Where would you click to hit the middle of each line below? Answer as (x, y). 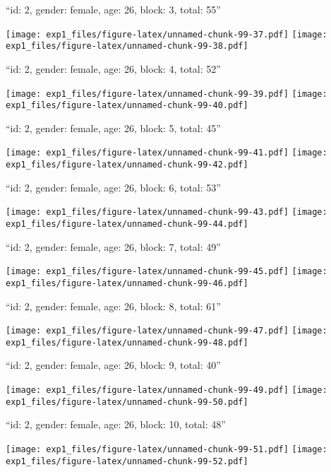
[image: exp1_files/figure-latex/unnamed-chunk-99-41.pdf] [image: (167, 153)
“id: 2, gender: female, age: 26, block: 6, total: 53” (113, 187)
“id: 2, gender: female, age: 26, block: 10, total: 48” (116, 424)
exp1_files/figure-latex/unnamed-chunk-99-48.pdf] (127, 342)
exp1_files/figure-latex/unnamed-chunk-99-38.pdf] (127, 46)
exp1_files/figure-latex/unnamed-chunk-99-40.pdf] (127, 106)
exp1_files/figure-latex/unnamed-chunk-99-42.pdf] (127, 165)
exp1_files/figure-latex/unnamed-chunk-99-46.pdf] (127, 283)
